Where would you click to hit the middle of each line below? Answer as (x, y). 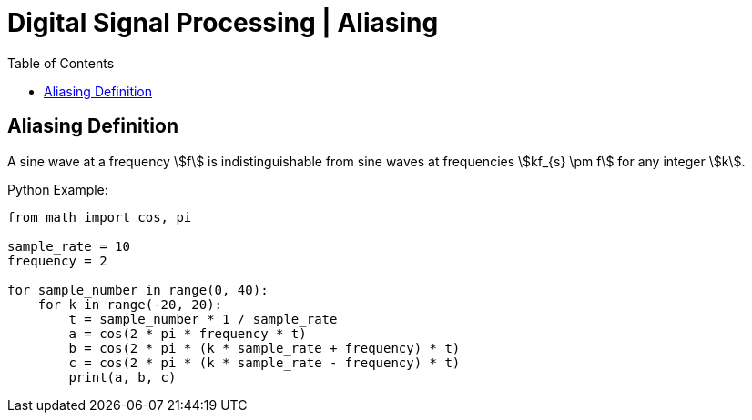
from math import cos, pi (100, 217)
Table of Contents (61, 63)
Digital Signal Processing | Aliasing (223, 23)
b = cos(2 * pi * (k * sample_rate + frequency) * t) (264, 348)
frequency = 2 (57, 260)
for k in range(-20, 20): (130, 304)
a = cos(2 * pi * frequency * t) (188, 333)
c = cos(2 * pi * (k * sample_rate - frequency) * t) (264, 362)
